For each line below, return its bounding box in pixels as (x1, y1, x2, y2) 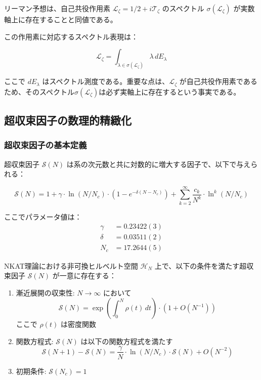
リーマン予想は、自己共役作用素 (4, 3, 110, 13)
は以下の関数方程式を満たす (80, 335, 173, 346)
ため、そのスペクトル (4, 86, 75, 97)
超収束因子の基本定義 (4, 139, 87, 151)
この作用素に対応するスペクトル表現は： (4, 31, 139, 41)
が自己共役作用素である (179, 76, 257, 87)
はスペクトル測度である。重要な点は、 (42, 76, 169, 87)
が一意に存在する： (52, 270, 116, 281)
